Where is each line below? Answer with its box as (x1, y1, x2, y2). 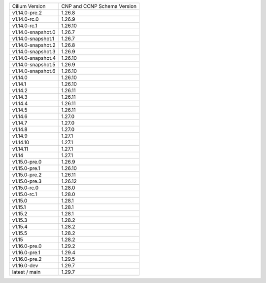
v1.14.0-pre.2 (12, 9, 42, 16)
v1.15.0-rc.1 (12, 191, 37, 198)
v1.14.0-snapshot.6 (12, 68, 56, 74)
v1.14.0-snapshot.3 (12, 48, 56, 55)
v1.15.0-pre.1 (12, 165, 40, 171)
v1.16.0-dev (12, 262, 38, 269)
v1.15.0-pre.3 (12, 178, 42, 185)
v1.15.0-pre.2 (12, 171, 42, 178)
